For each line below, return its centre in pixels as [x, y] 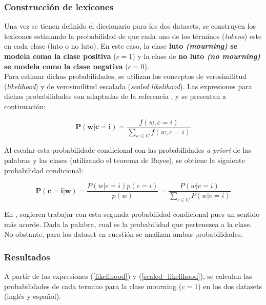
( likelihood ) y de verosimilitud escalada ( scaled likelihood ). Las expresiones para [128, 86]
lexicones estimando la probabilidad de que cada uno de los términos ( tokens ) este [133, 36]
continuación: [25, 106]
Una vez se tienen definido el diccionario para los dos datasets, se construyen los [130, 26]
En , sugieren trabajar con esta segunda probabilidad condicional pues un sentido [132, 214]
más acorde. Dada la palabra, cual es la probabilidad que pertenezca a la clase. [128, 224]
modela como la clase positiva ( [60, 56]
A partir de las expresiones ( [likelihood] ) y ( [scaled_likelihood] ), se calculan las [128, 276]
